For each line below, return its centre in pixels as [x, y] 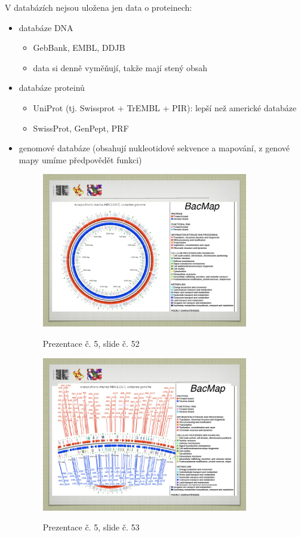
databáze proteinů [52, 88]
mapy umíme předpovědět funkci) [80, 159]
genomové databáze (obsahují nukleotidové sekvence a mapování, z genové [154, 148]
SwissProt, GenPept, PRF [81, 128]
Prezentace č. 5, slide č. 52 [91, 344]
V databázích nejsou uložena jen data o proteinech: [99, 7]
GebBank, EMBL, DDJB [79, 48]
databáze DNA [46, 27]
